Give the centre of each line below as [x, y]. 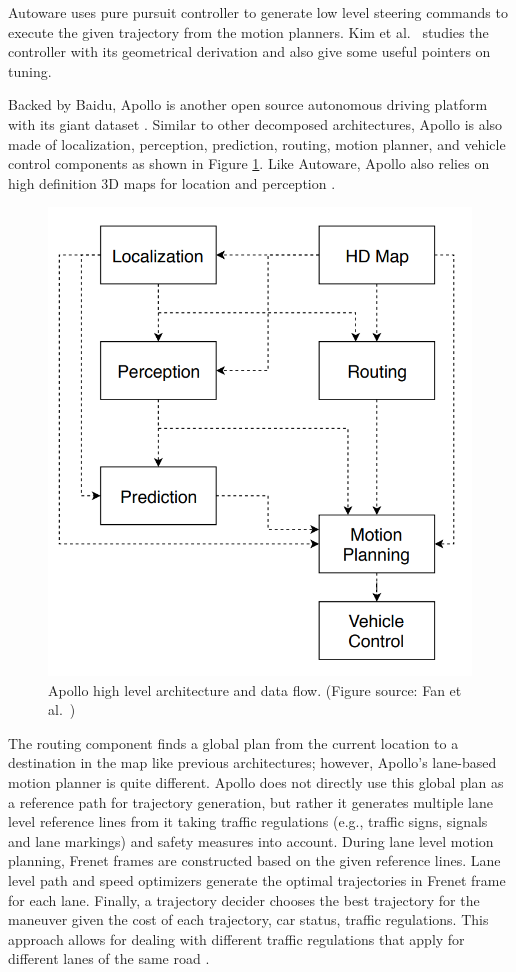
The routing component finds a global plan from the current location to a [233, 742]
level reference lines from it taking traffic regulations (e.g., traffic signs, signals [248, 821]
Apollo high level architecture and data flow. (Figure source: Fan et [255, 689]
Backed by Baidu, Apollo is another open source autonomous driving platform [248, 104]
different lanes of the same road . [109, 958]
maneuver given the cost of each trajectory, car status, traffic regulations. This [248, 919]
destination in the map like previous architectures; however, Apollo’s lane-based [252, 762]
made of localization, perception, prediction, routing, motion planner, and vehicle [257, 143]
